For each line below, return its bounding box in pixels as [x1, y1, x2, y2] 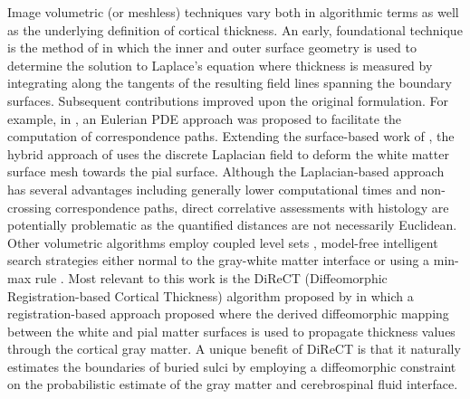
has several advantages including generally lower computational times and [7, 179, 417, 198]
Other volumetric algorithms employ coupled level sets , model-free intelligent [7, 233, 438, 252]
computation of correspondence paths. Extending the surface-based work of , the [7, 127, 455, 146]
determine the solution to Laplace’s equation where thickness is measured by [7, 55, 433, 74]
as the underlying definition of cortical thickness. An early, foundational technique [7, 20, 463, 39]
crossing [7, 197, 52, 216]
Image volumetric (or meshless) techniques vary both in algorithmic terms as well [7, 3, 459, 21]
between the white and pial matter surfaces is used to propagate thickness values [7, 321, 456, 340]
